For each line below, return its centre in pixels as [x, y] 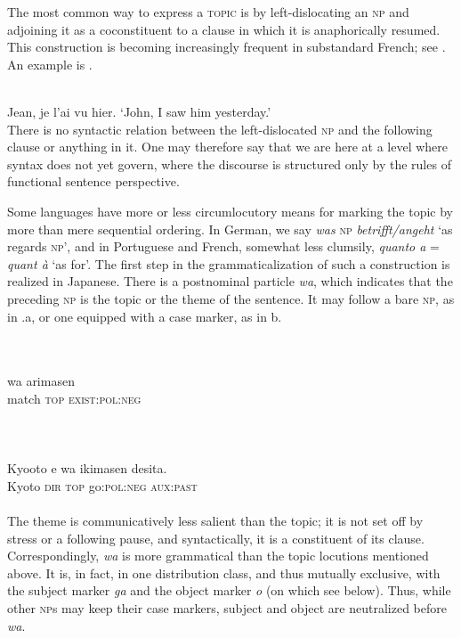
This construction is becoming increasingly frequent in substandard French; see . [226, 47]
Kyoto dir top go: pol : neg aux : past [102, 485]
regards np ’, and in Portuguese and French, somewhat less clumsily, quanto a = [223, 246]
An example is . [50, 64]
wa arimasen [41, 381]
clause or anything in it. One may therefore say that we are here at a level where [227, 147]
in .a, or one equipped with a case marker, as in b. [145, 316]
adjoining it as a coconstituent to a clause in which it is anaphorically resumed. [224, 29]
